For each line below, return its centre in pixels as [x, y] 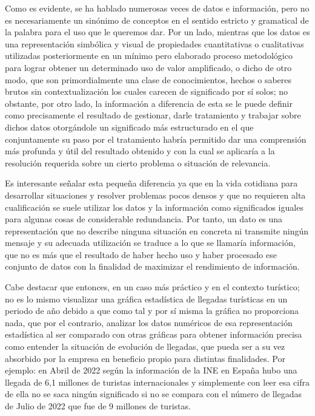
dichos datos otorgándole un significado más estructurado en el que [129, 127]
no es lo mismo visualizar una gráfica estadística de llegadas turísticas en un [146, 298]
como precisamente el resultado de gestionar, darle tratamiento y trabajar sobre [153, 115]
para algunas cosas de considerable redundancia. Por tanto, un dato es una [144, 219]
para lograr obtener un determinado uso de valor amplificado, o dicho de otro [148, 67]
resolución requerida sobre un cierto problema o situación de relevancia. [138, 162]
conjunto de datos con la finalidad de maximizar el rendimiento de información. [152, 266]
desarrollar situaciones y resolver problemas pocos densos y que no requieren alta [155, 195]
